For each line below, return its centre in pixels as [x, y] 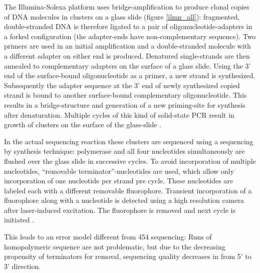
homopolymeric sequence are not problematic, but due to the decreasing [115, 246]
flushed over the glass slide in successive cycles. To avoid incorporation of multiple [130, 161]
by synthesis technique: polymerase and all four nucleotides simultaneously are [124, 151]
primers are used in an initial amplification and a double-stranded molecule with [127, 46]
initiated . [19, 220]
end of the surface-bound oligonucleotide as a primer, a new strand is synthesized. [130, 75]
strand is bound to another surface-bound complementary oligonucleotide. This [125, 95]
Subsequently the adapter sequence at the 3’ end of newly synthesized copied [122, 85]
